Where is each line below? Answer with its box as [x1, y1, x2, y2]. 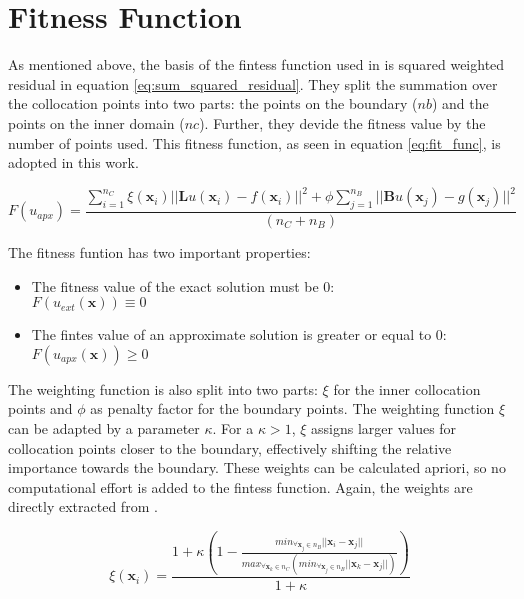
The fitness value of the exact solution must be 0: [31, 275, 335, 296]
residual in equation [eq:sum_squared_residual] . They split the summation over [8, 73, 498, 94]
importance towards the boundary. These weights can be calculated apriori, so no [8, 457, 506, 478]
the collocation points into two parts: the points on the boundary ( [8, 93, 418, 114]
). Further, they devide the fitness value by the [199, 112, 486, 133]
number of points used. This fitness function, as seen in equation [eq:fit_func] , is [8, 132, 501, 153]
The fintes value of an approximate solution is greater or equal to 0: [31, 324, 447, 345]
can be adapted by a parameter [8, 417, 200, 438]
